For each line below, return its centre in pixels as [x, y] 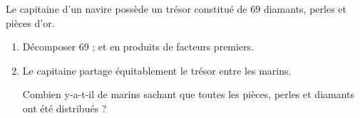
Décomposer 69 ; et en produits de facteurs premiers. [138, 47]
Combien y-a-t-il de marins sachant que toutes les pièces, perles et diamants [189, 94]
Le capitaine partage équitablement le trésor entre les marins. [157, 70]
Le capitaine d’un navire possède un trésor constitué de [127, 9]
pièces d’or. [30, 22]
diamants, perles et [305, 9]
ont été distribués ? [65, 108]
